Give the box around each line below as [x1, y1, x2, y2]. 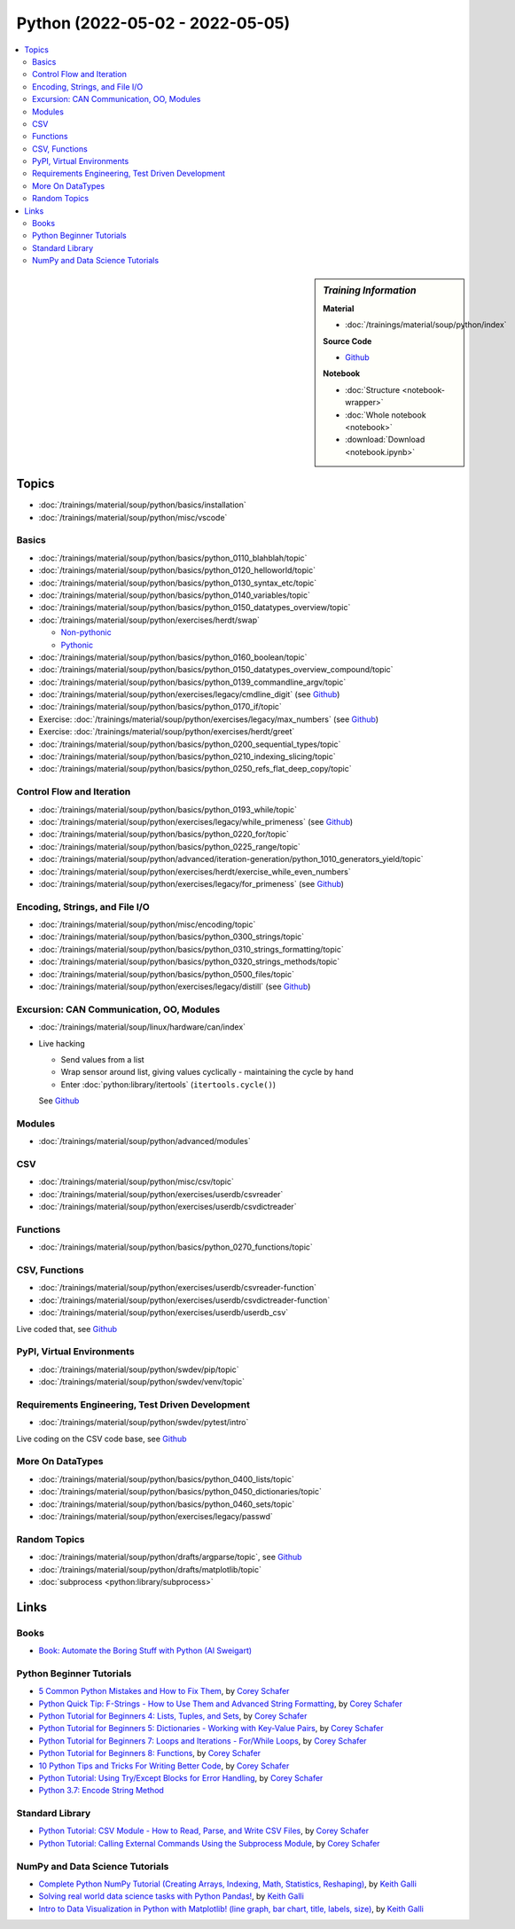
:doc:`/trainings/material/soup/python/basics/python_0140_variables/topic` [38, 590, 310, 600]
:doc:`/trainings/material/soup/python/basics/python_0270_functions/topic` [38, 1242, 314, 1252]
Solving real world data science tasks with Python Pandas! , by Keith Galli [38, 1891, 305, 1902]
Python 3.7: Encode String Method [38, 1785, 164, 1796]
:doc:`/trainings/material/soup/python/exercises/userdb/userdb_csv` [38, 1307, 289, 1318]
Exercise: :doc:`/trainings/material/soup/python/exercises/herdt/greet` [38, 726, 295, 737]
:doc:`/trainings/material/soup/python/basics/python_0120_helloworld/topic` [38, 565, 316, 576]
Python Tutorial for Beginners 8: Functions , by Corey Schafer [38, 1748, 261, 1759]
